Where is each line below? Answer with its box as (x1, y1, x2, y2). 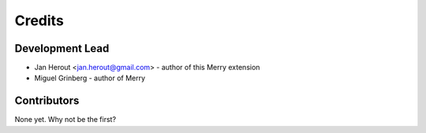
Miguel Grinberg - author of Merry (34, 73, 146, 83)
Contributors (14, 94, 80, 108)
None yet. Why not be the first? (14, 115, 117, 124)
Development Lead (14, 42, 110, 55)
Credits (14, 12, 65, 29)
